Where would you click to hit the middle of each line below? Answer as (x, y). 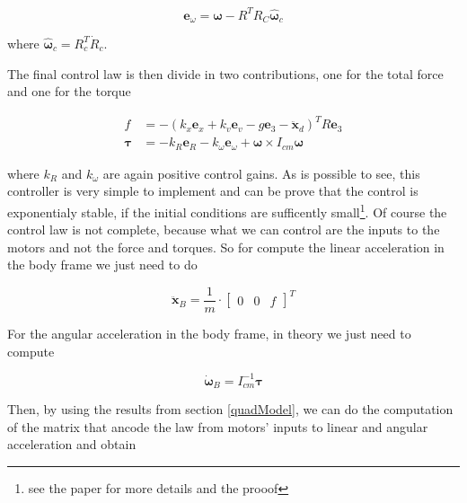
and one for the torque (69, 91)
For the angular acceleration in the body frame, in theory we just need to (209, 334)
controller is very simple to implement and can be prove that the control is (213, 191)
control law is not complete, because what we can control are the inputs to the (224, 229)
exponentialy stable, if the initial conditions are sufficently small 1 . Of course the (227, 210)
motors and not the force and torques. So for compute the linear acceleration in (226, 247)
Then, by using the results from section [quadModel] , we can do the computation (230, 409)
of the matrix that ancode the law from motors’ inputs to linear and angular (218, 426)
